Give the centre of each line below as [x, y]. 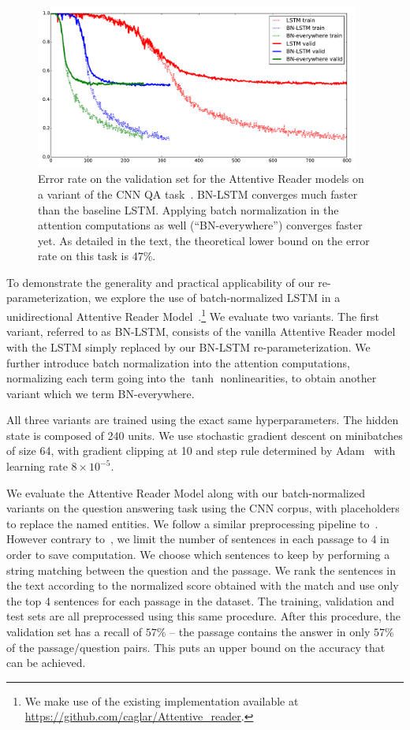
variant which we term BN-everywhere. [101, 393]
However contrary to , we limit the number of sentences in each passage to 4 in [198, 539]
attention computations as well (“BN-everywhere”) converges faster [200, 225]
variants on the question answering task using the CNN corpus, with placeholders [203, 508]
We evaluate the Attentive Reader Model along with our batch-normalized [186, 492]
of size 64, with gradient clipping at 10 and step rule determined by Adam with [201, 451]
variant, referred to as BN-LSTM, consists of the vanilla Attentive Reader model [201, 331]
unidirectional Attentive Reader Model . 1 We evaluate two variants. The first [193, 315]
